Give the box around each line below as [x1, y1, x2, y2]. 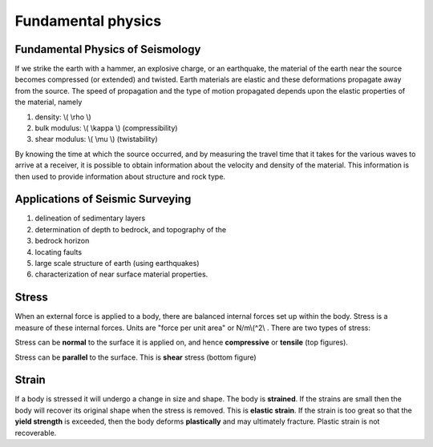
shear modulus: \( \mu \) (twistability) [34, 135, 158, 144]
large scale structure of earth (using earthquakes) [34, 259, 200, 268]
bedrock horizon [34, 236, 90, 246]
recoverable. [14, 428, 57, 437]
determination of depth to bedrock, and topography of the [34, 224, 227, 234]
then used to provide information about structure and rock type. [14, 171, 226, 181]
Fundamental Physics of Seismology [14, 42, 201, 56]
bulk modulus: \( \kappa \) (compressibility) [34, 123, 178, 133]
